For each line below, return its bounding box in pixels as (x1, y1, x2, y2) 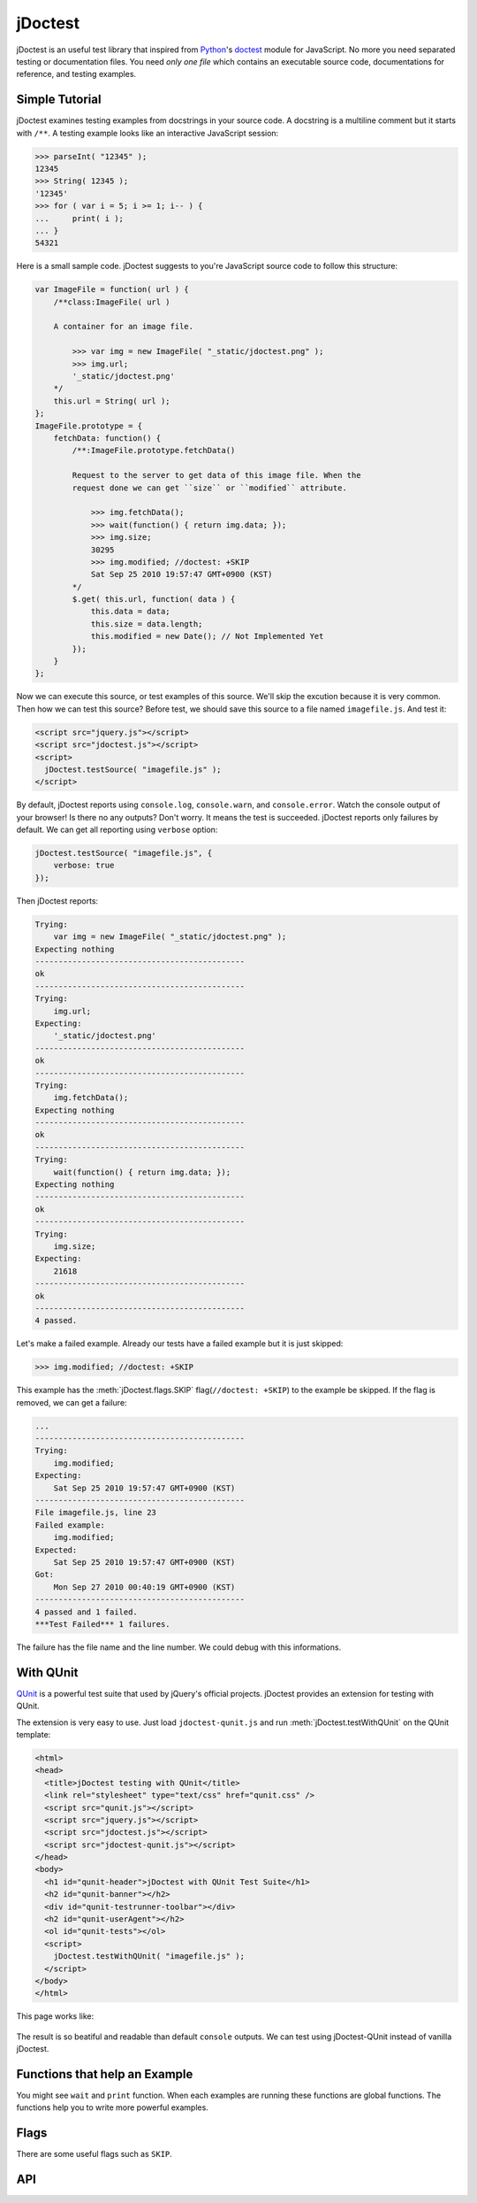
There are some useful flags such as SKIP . (16, 2149, 172, 2160)
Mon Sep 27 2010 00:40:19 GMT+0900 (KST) (53, 1582, 236, 1592)
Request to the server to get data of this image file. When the (72, 470, 361, 481)
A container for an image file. (53, 321, 194, 332)
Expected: (34, 1544, 78, 1555)
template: (16, 1729, 51, 1739)
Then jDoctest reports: (16, 895, 99, 906)
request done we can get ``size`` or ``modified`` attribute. (72, 482, 348, 493)
